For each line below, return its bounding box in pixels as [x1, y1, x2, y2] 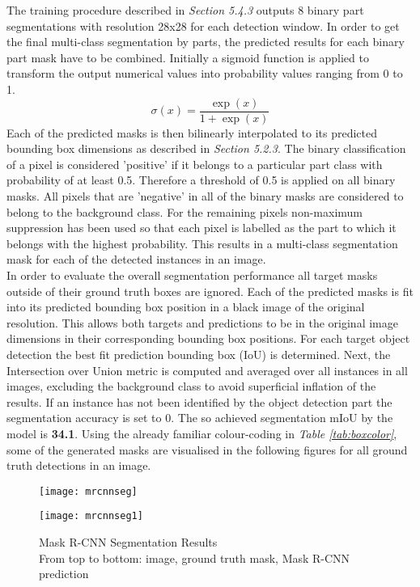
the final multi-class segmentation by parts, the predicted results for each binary [6, 33, 405, 50]
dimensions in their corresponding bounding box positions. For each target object [6, 330, 410, 347]
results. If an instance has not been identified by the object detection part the [6, 393, 392, 410]
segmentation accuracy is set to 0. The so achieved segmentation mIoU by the [6, 409, 393, 426]
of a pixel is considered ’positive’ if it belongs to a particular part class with [6, 155, 383, 172]
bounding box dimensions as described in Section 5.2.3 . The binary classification [6, 140, 406, 157]
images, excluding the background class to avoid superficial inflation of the [6, 378, 376, 395]
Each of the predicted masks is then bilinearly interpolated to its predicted [6, 124, 378, 141]
